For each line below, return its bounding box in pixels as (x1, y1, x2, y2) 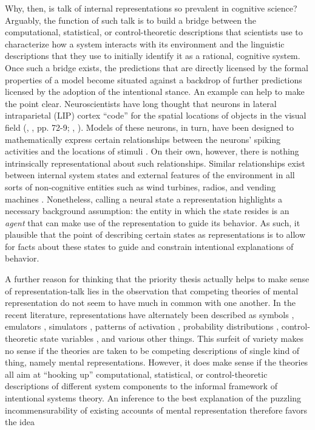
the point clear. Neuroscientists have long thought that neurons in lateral (5, 97, 277, 109)
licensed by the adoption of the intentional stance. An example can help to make (5, 85, 305, 98)
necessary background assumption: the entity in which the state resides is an (5, 204, 290, 217)
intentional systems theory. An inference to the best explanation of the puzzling (5, 392, 302, 404)
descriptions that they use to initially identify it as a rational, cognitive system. (5, 49, 300, 62)
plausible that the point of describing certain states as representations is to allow (5, 228, 306, 241)
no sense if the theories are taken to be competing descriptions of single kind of (5, 344, 300, 356)
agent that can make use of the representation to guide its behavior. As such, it (5, 216, 300, 229)
